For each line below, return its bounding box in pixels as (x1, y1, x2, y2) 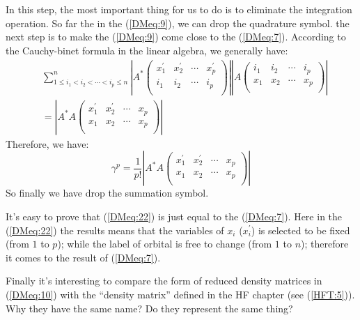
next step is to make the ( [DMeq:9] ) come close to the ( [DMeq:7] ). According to (6, 29, 346, 44)
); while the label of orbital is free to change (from (57, 236, 272, 251)
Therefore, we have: (6, 136, 89, 151)
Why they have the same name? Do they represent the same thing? (6, 300, 293, 315)
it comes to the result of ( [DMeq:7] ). (6, 250, 161, 264)
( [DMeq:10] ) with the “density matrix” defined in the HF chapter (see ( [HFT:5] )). (6, 287, 355, 301)
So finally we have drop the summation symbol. (6, 185, 209, 200)
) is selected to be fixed (251, 222, 350, 237)
